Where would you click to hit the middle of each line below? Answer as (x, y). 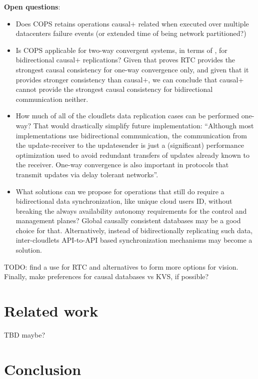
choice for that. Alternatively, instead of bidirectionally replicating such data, (134, 230)
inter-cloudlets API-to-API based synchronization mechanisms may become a (134, 240)
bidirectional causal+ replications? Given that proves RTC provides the (125, 60)
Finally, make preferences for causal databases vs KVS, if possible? (106, 276)
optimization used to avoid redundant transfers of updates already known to (132, 155)
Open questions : (32, 6)
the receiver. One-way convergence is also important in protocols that (122, 165)
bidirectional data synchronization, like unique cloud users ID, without (124, 201)
